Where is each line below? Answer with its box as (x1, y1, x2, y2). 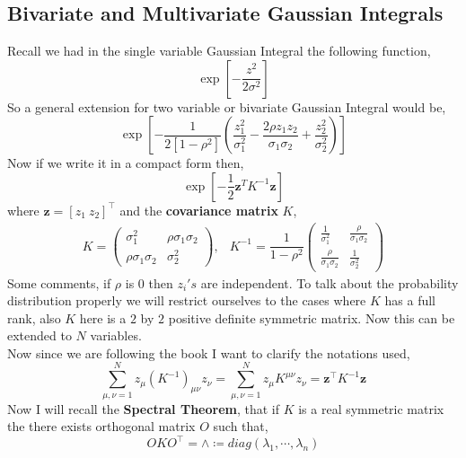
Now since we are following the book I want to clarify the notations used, (7, 343, 410, 362)
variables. (90, 326, 142, 345)
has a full (384, 291, 436, 310)
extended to (7, 326, 72, 345)
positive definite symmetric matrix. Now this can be (168, 308, 455, 327)
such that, (213, 417, 268, 436)
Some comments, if (7, 273, 111, 292)
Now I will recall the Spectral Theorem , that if (7, 399, 280, 418)
